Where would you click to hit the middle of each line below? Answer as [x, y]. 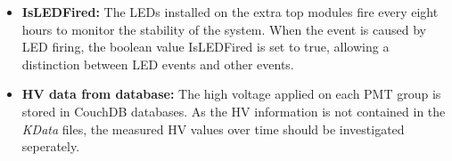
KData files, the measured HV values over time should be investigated [213, 129]
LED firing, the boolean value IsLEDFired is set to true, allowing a [205, 47]
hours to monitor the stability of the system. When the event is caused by [224, 29]
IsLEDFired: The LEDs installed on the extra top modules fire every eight [230, 12]
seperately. [51, 146]
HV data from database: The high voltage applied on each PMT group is [231, 94]
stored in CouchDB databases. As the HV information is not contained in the [234, 111]
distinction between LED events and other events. [158, 64]
